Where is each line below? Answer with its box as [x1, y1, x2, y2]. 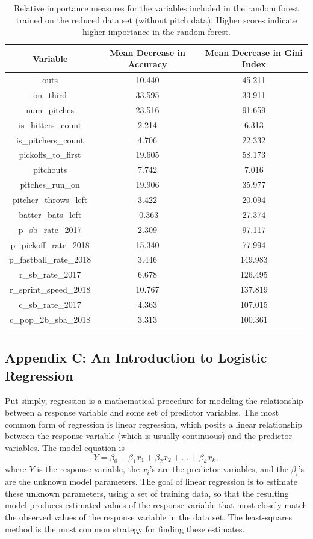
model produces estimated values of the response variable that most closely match [5, 499, 308, 511]
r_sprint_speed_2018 [9, 283, 91, 296]
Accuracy [128, 58, 167, 70]
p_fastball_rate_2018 [9, 253, 91, 266]
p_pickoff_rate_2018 [10, 238, 90, 251]
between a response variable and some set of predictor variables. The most [5, 406, 279, 419]
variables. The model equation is [5, 441, 125, 454]
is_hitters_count [19, 118, 82, 131]
